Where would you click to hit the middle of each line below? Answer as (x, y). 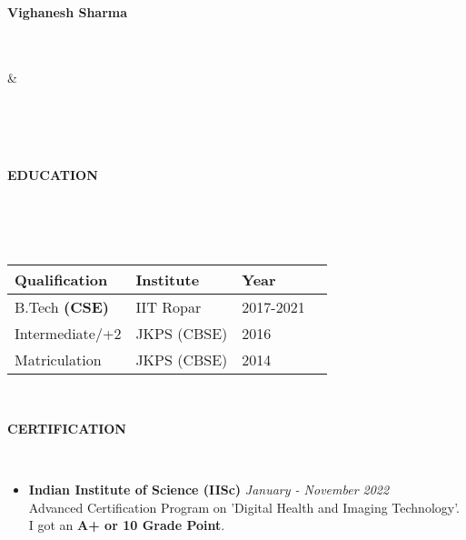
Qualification (61, 280)
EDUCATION (53, 174)
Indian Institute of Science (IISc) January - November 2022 (209, 489)
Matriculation (58, 360)
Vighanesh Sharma (68, 11)
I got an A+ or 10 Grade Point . (127, 525)
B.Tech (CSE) (62, 307)
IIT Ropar (169, 307)
